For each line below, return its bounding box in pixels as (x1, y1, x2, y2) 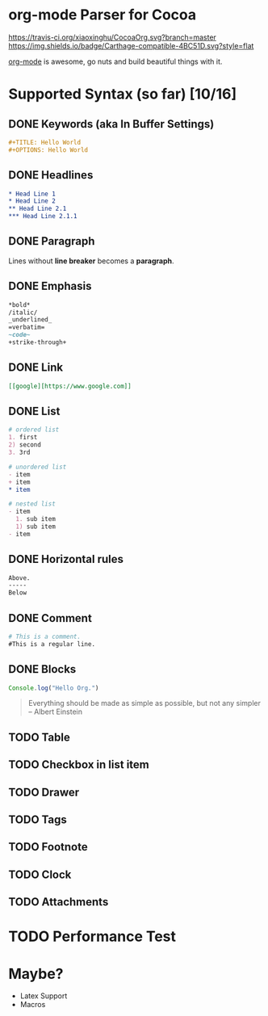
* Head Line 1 (8, 190, 57, 198)
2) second (8, 441, 42, 449)
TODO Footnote (8, 840, 88, 854)
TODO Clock (8, 867, 72, 881)
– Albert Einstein (27, 707, 83, 716)
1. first (8, 434, 38, 442)
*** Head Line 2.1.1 (8, 212, 78, 220)
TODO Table (8, 730, 70, 744)
